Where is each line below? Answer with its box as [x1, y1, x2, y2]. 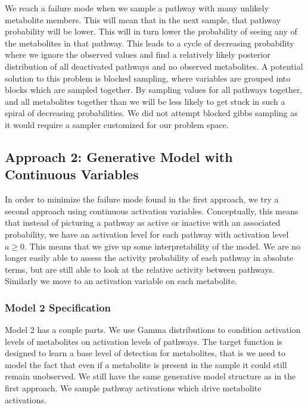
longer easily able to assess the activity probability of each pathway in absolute [5, 251, 294, 264]
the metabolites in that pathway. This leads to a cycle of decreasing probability [5, 36, 294, 49]
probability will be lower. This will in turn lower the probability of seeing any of [5, 25, 297, 38]
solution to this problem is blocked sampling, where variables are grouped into [5, 71, 291, 84]
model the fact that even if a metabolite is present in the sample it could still [5, 358, 287, 370]
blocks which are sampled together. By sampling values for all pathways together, [5, 83, 303, 96]
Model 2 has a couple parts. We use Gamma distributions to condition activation [5, 323, 301, 336]
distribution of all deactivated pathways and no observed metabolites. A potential [5, 60, 303, 72]
